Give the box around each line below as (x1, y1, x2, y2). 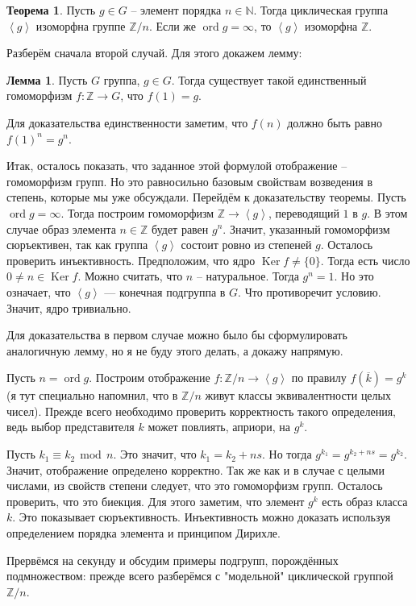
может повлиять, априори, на (148, 418, 291, 435)
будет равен (152, 220, 209, 237)
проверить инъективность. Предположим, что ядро (6, 251, 256, 268)
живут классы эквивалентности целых (205, 387, 391, 404)
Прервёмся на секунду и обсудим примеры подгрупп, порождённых (6, 551, 339, 568)
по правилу (291, 369, 347, 386)
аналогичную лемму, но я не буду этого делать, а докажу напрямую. (6, 342, 343, 359)
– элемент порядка (131, 2, 222, 18)
